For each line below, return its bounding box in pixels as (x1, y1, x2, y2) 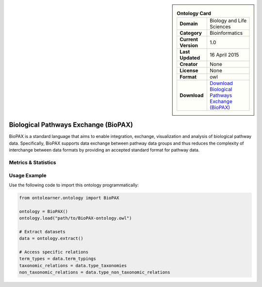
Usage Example (9, 172, 47, 179)
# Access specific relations (19, 249, 89, 255)
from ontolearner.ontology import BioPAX (19, 195, 119, 200)
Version (180, 42, 198, 49)
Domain (180, 20, 198, 27)
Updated (180, 55, 200, 61)
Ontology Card (177, 10, 211, 17)
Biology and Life (209, 17, 247, 24)
